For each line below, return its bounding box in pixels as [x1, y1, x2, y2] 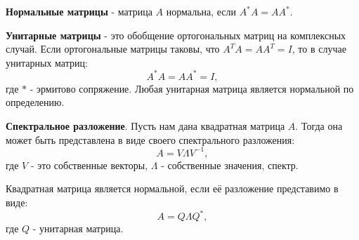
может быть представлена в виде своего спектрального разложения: [6, 132, 295, 147]
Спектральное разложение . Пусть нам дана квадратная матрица [6, 119, 285, 133]
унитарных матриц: [6, 55, 88, 69]
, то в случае [292, 41, 346, 56]
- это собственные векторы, [30, 157, 148, 172]
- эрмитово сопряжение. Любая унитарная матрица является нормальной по [30, 81, 354, 95]
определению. [6, 95, 65, 109]
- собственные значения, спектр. [161, 157, 299, 172]
